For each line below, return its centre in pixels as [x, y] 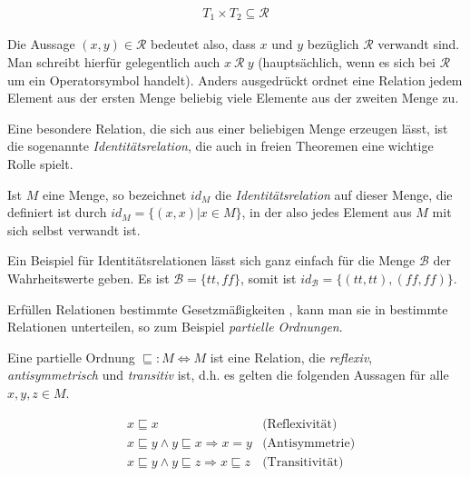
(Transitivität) [303, 462]
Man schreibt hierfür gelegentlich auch [114, 62]
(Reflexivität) [300, 424]
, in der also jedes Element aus [327, 212]
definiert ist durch [57, 212]
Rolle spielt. [40, 164]
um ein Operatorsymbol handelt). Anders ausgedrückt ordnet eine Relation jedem [235, 79]
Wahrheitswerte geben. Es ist [88, 278]
